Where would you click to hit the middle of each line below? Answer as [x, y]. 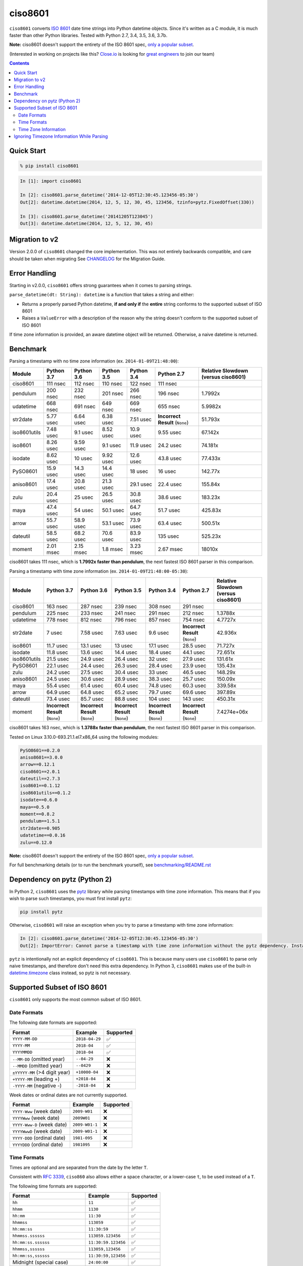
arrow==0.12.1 [37, 764]
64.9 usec [58, 692]
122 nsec [140, 384]
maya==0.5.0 [35, 807]
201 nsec [113, 393]
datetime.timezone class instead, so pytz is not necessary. [70, 973]
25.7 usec [194, 679]
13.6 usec [92, 652]
